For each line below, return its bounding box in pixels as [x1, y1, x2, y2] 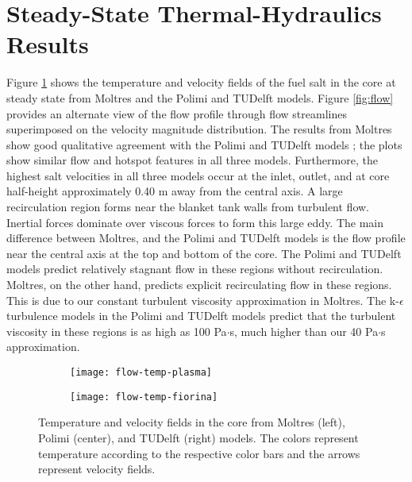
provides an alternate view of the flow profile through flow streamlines [6, 105, 347, 121]
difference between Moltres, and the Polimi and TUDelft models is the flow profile [6, 229, 406, 246]
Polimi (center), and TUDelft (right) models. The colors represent [38, 429, 359, 445]
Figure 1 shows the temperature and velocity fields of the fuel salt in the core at [6, 74, 396, 91]
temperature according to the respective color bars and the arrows [38, 445, 360, 461]
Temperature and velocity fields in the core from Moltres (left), [38, 414, 345, 430]
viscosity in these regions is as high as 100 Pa [6, 322, 227, 339]
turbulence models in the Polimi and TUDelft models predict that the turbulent [6, 307, 396, 324]
